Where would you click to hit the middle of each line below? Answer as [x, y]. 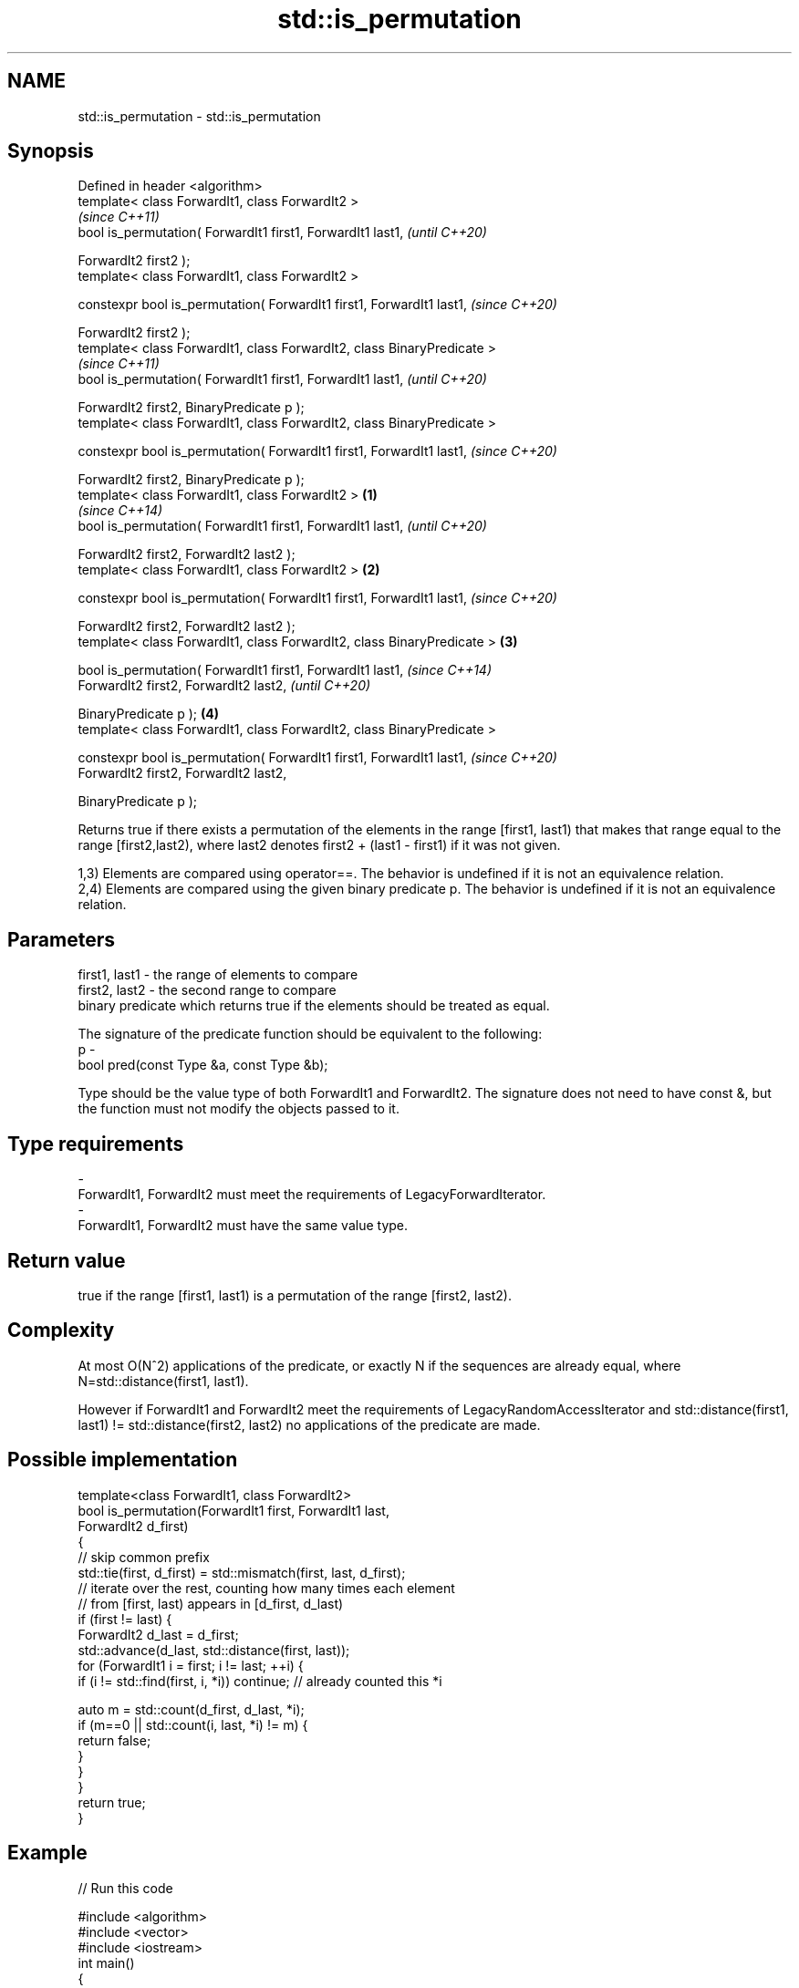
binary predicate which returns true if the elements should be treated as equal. [314, 1006]
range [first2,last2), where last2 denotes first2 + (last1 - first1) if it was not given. [319, 845]
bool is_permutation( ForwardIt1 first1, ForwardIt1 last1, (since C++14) [285, 670]
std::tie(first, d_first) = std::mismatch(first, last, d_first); [242, 1572]
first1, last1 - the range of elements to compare [218, 975]
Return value [67, 1260]
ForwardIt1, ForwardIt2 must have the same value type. [243, 1226]
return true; [112, 1802]
